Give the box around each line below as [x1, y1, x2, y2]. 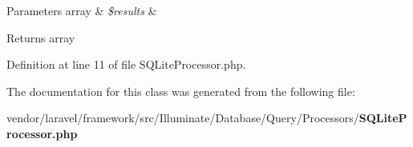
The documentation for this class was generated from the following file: [6, 82, 355, 99]
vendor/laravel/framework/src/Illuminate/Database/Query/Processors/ [6, 109, 359, 126]
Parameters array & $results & [6, 2, 157, 18]
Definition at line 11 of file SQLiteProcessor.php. [6, 56, 246, 73]
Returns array [6, 29, 75, 46]
